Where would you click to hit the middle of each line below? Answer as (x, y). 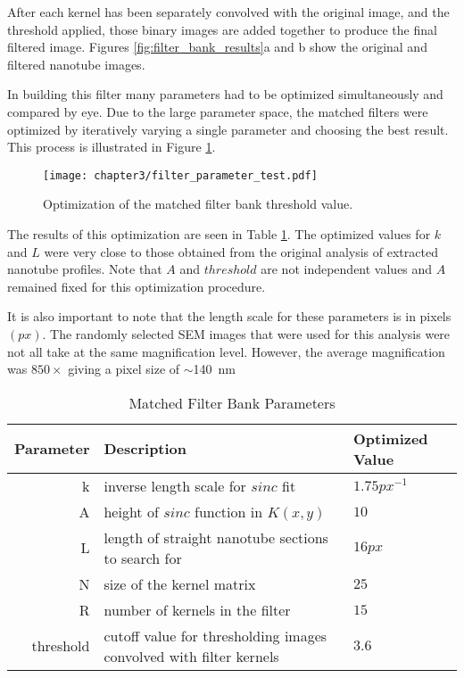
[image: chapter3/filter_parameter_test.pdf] (180, 175)
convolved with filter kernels (191, 656)
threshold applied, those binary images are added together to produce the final (222, 29)
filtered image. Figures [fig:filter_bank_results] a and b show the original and (217, 47)
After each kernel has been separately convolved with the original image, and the (228, 12)
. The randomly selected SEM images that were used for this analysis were (246, 333)
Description (145, 449)
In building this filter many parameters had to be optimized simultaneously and (225, 94)
